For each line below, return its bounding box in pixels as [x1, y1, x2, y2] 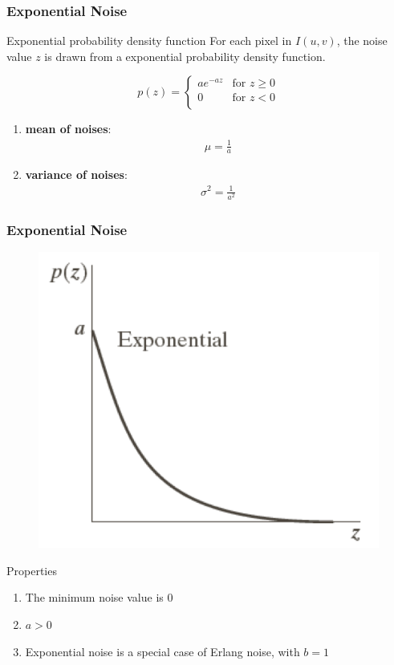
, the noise [336, 32, 388, 49]
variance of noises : [25, 166, 128, 183]
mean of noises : [25, 120, 112, 137]
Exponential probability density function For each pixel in [6, 32, 292, 49]
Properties [6, 562, 57, 578]
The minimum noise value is [25, 589, 164, 606]
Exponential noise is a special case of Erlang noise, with [25, 643, 300, 659]
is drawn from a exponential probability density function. [44, 47, 326, 64]
